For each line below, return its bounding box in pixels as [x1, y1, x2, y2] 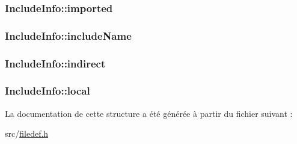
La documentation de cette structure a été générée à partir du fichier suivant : [5, 107, 293, 119]
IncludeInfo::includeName [5, 28, 132, 43]
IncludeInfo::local [5, 83, 90, 98]
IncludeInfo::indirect [5, 55, 106, 70]
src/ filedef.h [5, 127, 49, 140]
